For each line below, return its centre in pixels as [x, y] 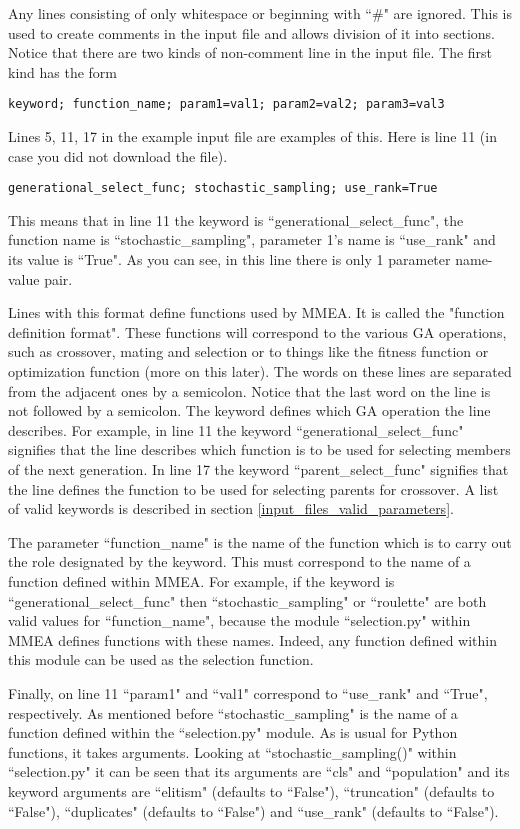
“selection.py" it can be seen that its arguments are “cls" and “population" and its [259, 771]
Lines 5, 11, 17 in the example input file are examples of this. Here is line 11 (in [252, 136]
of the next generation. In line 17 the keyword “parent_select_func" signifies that [258, 469]
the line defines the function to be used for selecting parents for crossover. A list [253, 488]
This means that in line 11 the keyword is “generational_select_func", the [236, 219]
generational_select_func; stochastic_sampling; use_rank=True [223, 188]
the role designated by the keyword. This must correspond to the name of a [239, 561]
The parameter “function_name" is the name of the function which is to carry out [260, 541]
